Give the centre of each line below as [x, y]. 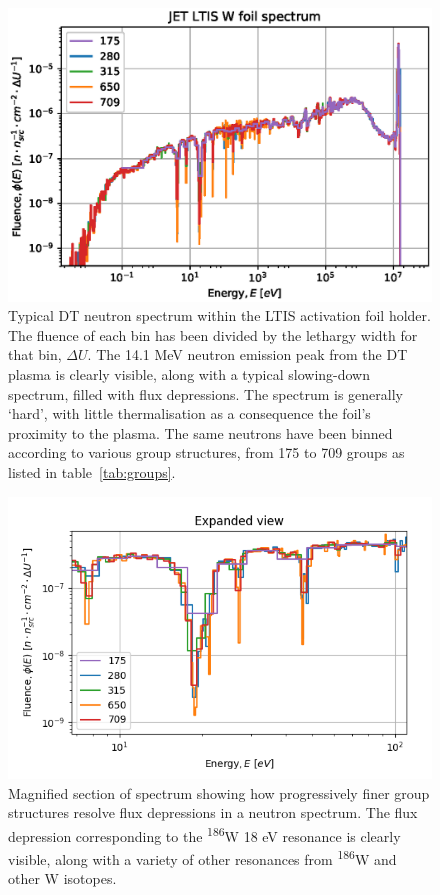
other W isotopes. [62, 878]
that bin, [35, 354]
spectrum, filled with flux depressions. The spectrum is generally [205, 393]
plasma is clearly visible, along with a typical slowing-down [189, 373]
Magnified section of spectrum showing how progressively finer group [219, 792]
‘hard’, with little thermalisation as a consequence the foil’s [189, 413]
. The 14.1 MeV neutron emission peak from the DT [247, 354]
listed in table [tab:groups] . [92, 471]
